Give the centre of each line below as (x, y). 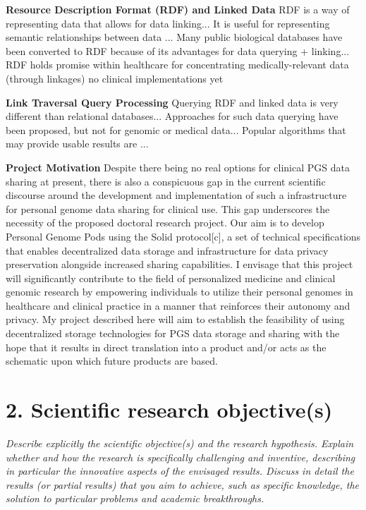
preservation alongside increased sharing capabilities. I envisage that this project (179, 264)
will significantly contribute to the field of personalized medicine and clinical (171, 278)
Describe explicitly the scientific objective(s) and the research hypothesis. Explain (180, 443)
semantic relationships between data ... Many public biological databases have (174, 37)
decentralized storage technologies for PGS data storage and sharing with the (173, 333)
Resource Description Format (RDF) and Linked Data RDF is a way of (178, 9)
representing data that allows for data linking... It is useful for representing (168, 23)
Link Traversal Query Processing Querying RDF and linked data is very (172, 102)
